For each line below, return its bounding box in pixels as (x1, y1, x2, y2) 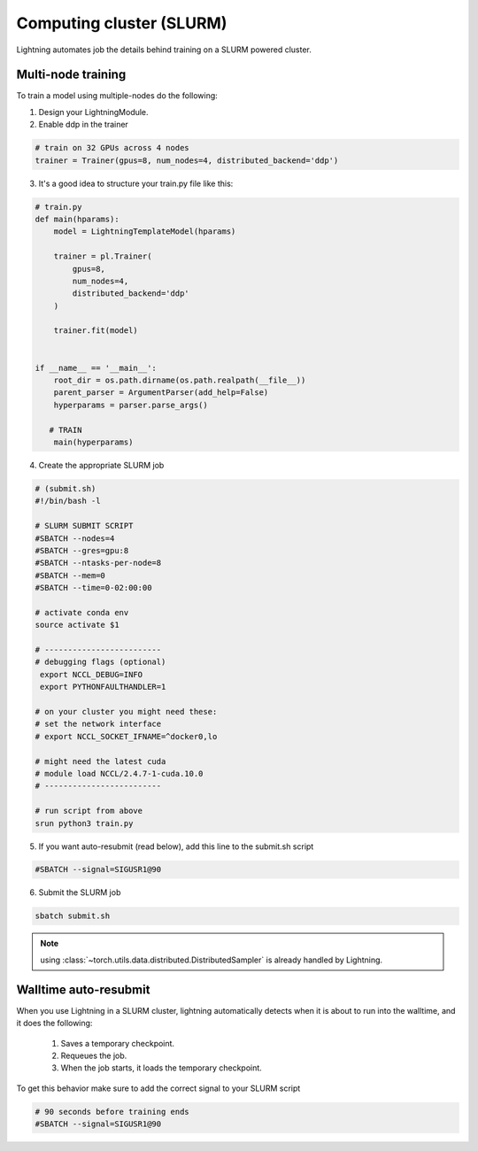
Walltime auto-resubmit (16, 982, 150, 997)
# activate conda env (35, 607, 129, 617)
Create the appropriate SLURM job (38, 460, 165, 470)
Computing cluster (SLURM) (16, 13, 227, 33)
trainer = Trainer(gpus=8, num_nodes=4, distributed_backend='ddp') (35, 155, 339, 166)
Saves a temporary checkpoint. (60, 1038, 175, 1048)
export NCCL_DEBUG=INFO (40, 669, 143, 679)
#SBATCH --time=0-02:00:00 (35, 583, 152, 593)
